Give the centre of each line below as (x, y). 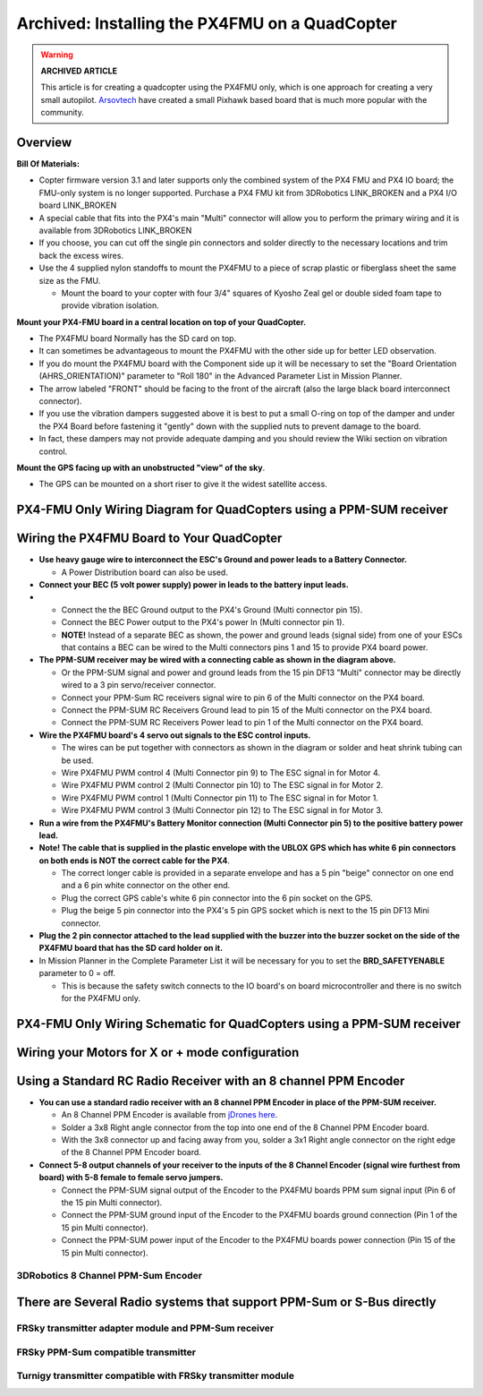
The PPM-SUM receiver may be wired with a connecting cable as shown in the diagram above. (218, 660)
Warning (57, 55)
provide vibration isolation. (110, 305)
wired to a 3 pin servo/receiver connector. (139, 685)
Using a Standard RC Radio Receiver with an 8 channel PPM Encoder (211, 1080)
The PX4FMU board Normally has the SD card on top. (138, 338)
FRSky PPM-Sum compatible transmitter (106, 1352)
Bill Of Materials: (48, 164)
